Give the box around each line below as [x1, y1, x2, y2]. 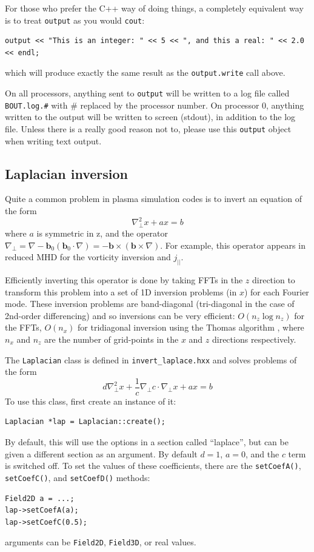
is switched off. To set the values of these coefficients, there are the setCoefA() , [5, 459, 301, 472]
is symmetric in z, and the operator [36, 226, 169, 239]
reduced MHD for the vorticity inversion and [5, 251, 171, 263]
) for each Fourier [244, 285, 309, 298]
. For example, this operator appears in [160, 238, 306, 251]
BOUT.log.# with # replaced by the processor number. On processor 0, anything [5, 98, 304, 111]
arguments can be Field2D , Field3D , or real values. [5, 536, 196, 548]
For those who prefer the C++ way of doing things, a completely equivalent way [5, 2, 304, 14]
